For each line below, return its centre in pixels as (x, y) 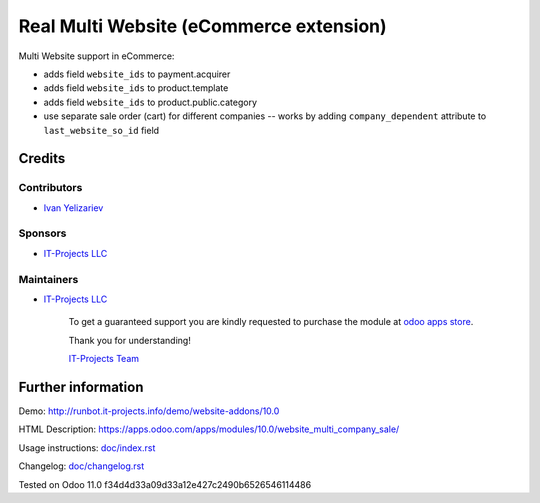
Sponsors (42, 233)
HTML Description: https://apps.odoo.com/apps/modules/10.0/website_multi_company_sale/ (209, 429)
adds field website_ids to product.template (136, 88)
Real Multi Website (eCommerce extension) (202, 26)
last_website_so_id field (101, 130)
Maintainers (48, 279)
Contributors (50, 188)
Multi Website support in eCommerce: (96, 56)
